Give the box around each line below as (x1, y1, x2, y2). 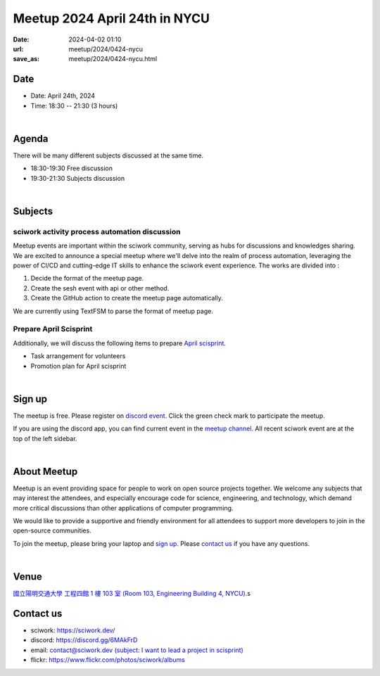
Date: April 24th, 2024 (30, 91, 95, 100)
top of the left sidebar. (13, 434, 77, 442)
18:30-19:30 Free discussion (30, 164, 113, 172)
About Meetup (13, 465, 78, 478)
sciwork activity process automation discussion (13, 227, 181, 236)
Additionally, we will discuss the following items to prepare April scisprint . (13, 338, 227, 347)
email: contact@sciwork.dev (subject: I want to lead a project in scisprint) (30, 646, 244, 654)
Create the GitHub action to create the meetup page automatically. (30, 294, 223, 302)
